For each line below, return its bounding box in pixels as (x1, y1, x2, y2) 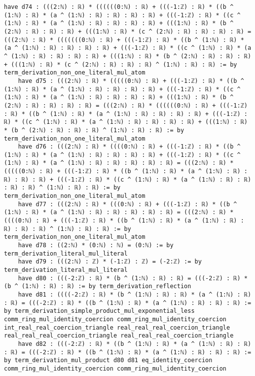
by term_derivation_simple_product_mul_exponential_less (4, 307, 195, 315)
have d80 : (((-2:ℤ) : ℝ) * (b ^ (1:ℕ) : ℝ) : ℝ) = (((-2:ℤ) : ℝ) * (18, 274, 248, 282)
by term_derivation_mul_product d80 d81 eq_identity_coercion (4, 357, 213, 364)
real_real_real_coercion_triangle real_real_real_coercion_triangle (4, 332, 234, 339)
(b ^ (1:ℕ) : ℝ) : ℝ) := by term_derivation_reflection (4, 283, 191, 290)
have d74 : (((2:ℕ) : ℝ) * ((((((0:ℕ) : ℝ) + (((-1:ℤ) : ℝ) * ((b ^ (4, 3, 234, 10)
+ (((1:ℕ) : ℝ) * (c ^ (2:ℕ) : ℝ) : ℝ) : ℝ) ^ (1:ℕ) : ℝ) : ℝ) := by (4, 61, 237, 68)
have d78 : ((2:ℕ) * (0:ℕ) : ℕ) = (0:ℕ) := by (18, 242, 174, 249)
